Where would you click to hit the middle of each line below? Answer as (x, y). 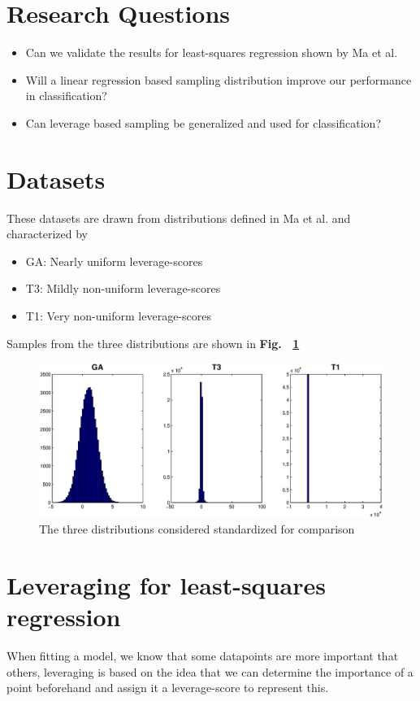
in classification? (66, 96)
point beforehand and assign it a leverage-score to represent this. (168, 688)
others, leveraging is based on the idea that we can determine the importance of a (210, 671)
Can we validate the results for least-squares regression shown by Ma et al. (212, 52)
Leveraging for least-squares (166, 585)
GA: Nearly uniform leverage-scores (114, 261)
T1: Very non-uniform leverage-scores (118, 316)
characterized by (48, 234)
